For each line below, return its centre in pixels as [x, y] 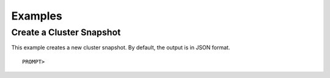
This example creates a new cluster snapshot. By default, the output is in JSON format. [121, 48]
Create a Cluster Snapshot [66, 32]
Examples [37, 16]
